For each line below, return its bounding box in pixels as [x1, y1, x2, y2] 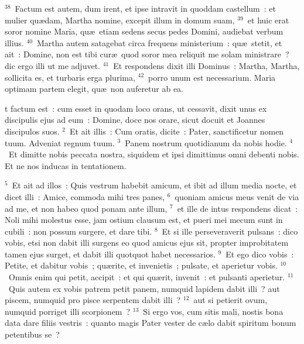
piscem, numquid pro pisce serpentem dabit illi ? [5, 294, 181, 306]
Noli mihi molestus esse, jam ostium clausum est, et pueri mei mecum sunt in [5, 214, 283, 226]
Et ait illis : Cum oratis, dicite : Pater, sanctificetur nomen [69, 125, 284, 137]
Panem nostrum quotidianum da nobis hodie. [125, 136, 287, 149]
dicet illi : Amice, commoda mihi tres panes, [5, 190, 165, 202]
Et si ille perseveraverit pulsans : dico [162, 225, 298, 237]
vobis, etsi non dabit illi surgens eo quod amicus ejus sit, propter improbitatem [5, 236, 289, 249]
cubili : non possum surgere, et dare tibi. [5, 225, 152, 237]
